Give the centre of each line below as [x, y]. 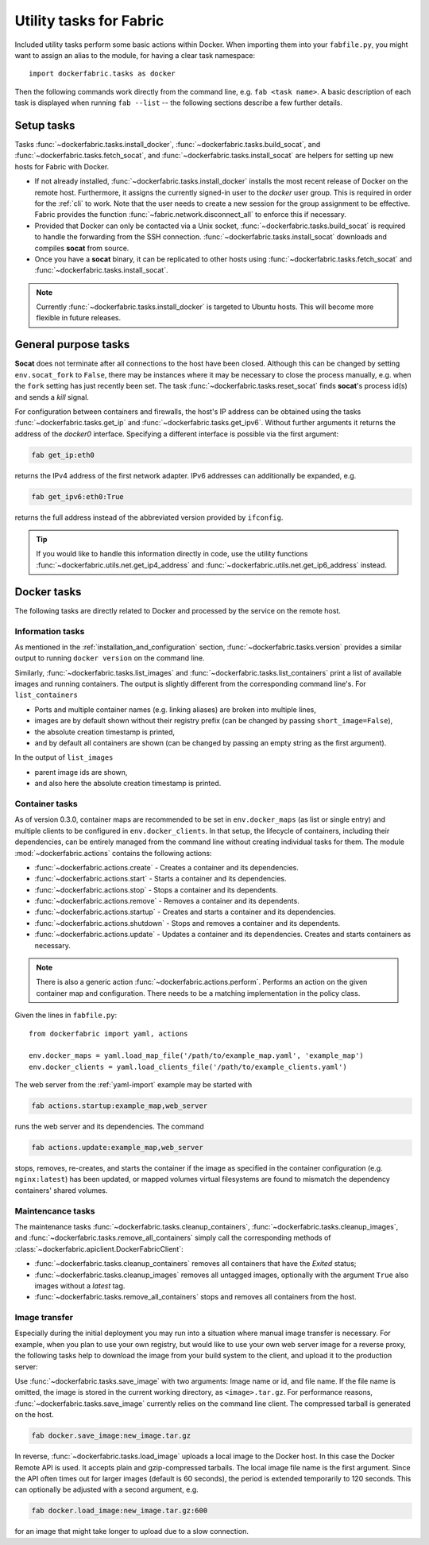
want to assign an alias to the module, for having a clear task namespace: [135, 55]
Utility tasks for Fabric [89, 21]
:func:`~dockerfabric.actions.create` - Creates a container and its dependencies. [167, 867]
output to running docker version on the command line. [110, 658]
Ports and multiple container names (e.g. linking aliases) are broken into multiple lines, [176, 709]
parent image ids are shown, [81, 772]
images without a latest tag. [80, 1286]
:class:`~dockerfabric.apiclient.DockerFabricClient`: [99, 1249]
